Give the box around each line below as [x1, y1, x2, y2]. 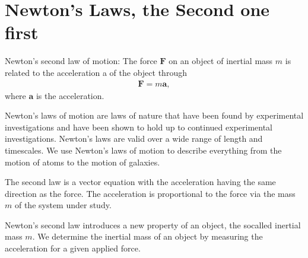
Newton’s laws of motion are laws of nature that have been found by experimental [5, 109, 304, 122]
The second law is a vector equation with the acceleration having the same [5, 176, 276, 188]
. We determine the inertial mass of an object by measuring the [32, 230, 263, 243]
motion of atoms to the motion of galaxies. [5, 155, 160, 168]
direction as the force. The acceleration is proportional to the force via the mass [5, 187, 296, 199]
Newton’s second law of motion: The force [5, 55, 157, 67]
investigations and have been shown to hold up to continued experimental [5, 120, 273, 133]
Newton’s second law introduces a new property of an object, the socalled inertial [5, 218, 301, 231]
